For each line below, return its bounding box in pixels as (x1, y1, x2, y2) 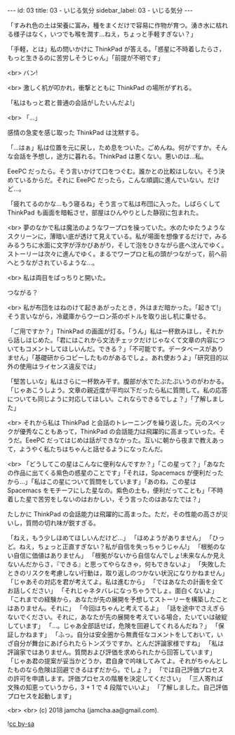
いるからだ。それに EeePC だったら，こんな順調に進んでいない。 (19, 176, 208, 184)
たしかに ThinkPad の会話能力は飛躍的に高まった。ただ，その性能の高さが (7, 510, 222, 518)
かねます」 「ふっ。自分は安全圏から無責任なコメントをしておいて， (19, 630, 217, 639)
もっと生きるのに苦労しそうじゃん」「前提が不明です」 (7, 53, 164, 62)
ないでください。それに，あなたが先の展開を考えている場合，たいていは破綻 (7, 613, 228, 621)
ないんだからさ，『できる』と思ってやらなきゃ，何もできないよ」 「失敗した (7, 560, 227, 568)
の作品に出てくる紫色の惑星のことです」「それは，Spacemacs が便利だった (7, 468, 224, 477)
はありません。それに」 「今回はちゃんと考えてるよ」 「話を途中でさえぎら (7, 604, 226, 612)
